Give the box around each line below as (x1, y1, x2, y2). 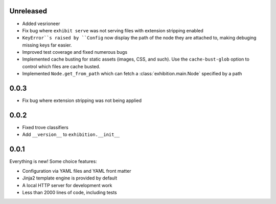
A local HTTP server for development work (22, 182, 112, 188)
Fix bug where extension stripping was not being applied (22, 97, 142, 104)
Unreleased (9, 7, 48, 15)
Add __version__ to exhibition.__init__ (22, 131, 120, 138)
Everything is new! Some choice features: (9, 158, 97, 165)
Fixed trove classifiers (22, 125, 68, 131)
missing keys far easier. (22, 42, 72, 48)
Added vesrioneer (22, 21, 60, 27)
